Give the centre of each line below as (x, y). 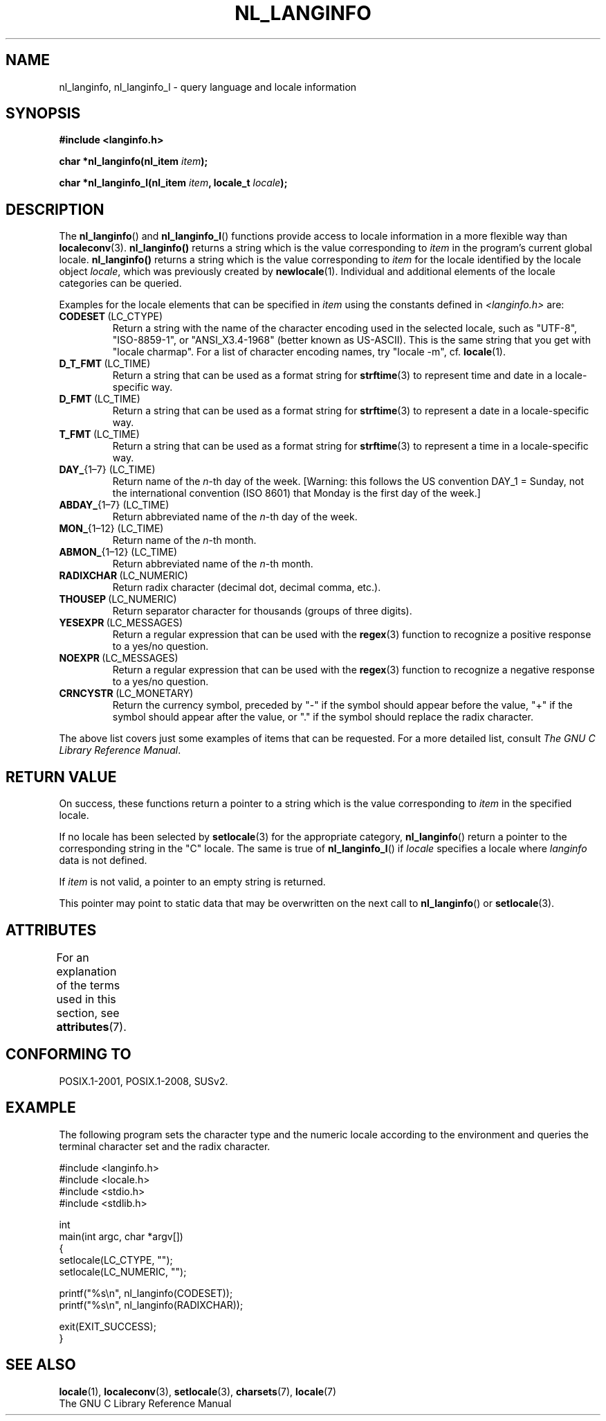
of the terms (88, 985)
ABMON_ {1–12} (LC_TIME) (118, 552)
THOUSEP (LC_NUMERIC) (118, 599)
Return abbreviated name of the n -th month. (213, 564)
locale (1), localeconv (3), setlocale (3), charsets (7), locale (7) (198, 1391)
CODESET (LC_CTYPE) (111, 317)
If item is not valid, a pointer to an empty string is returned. (192, 882)
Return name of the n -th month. (184, 540)
